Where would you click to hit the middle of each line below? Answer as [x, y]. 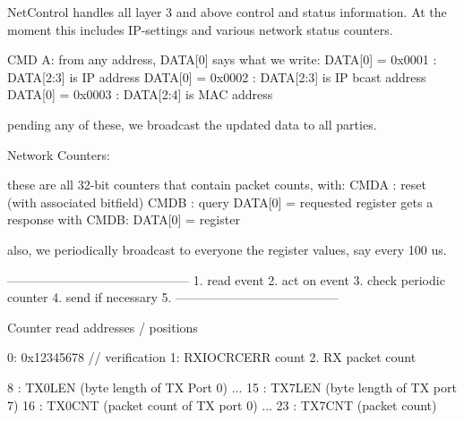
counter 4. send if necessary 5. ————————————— [173, 297]
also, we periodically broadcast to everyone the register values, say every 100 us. [227, 249]
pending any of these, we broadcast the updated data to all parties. [192, 124]
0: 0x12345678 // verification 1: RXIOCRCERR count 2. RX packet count [212, 357]
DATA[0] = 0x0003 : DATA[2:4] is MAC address [140, 94]
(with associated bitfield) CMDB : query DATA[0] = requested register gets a [220, 202]
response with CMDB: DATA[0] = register [124, 219]
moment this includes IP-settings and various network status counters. [200, 29]
